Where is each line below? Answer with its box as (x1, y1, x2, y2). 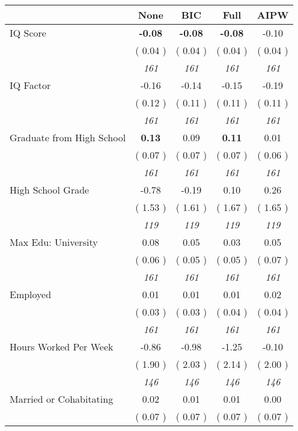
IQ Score (10, 26, 46, 40)
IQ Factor (10, 78, 51, 92)
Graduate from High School (10, 130, 126, 144)
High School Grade (10, 183, 90, 197)
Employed (10, 287, 52, 301)
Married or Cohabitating (10, 392, 114, 406)
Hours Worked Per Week (10, 340, 114, 353)
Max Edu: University (10, 235, 98, 249)
